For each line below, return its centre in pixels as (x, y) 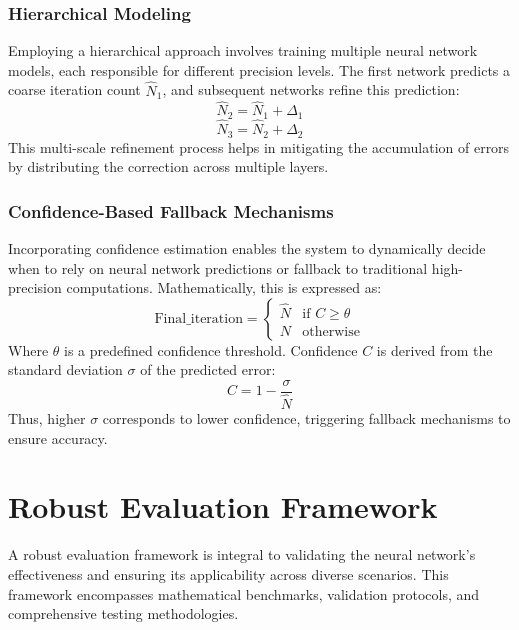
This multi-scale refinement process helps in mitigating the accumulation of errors (259, 146)
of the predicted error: (208, 369)
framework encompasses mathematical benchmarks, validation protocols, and (244, 593)
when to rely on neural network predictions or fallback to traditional (218, 267)
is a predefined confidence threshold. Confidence (211, 349)
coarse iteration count (74, 89)
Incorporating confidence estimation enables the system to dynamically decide (247, 247)
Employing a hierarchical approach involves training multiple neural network (243, 50)
